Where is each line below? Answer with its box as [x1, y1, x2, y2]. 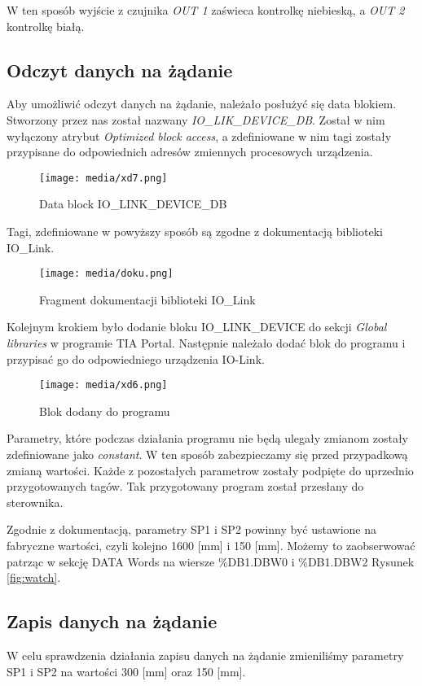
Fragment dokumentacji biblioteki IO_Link [39, 291, 256, 308]
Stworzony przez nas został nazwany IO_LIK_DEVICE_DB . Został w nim [7, 111, 385, 128]
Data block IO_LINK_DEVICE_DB [39, 195, 227, 212]
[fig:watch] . [7, 569, 61, 586]
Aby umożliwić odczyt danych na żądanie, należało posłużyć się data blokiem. [7, 95, 397, 112]
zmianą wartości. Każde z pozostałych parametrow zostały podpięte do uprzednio [7, 461, 414, 478]
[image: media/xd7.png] [39, 172, 168, 184]
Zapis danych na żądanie [7, 609, 218, 634]
